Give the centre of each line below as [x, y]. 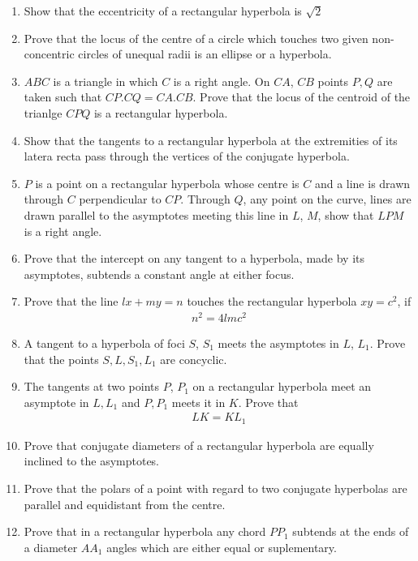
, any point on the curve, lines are [327, 199]
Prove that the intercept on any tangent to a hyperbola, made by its [194, 258]
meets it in [198, 402]
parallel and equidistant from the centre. [125, 504]
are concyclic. [194, 359]
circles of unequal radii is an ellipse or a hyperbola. [205, 54]
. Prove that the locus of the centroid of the [302, 97]
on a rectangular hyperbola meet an [282, 386]
